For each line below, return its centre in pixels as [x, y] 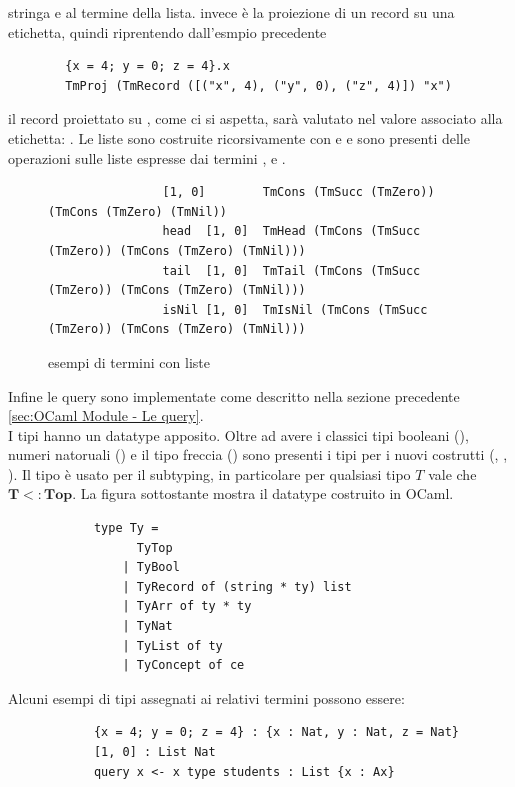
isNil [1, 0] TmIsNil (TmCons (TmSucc [295, 309]
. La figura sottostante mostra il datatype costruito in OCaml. [263, 493]
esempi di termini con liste [129, 361]
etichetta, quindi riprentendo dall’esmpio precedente [167, 31]
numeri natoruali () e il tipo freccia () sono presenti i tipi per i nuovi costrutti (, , [258, 454]
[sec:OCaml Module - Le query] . [106, 415]
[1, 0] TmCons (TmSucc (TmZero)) [298, 192]
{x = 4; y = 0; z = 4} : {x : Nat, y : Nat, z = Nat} [276, 732]
